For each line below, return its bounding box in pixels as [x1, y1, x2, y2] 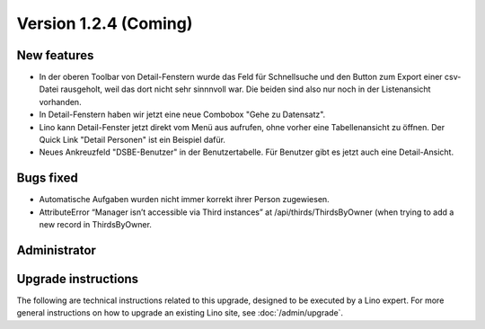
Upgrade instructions [16, 271, 139, 287]
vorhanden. [39, 96, 82, 107]
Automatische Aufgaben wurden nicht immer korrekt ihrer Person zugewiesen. [39, 194, 330, 205]
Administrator [16, 243, 96, 258]
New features [16, 48, 94, 63]
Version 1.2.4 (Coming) [16, 13, 193, 33]
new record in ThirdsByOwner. [39, 219, 153, 230]
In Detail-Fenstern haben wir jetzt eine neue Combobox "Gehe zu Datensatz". [39, 109, 326, 120]
